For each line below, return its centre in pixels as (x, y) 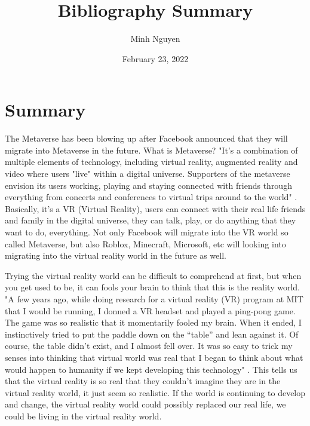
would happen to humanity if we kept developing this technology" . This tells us (151, 369)
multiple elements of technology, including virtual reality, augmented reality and (151, 162)
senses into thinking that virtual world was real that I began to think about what (154, 357)
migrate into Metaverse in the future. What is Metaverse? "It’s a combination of (151, 150)
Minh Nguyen (155, 39)
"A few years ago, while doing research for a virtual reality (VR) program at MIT (154, 298)
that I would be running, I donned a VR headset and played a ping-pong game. (150, 310)
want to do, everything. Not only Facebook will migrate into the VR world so (147, 232)
